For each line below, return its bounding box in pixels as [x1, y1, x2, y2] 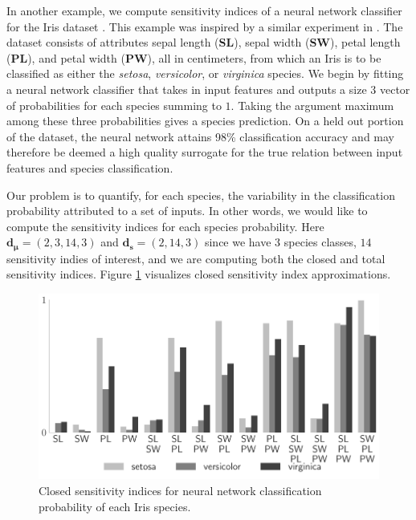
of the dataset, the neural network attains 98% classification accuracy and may [6, 128, 395, 144]
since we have [204, 234, 271, 250]
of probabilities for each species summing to [6, 96, 222, 113]
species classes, [283, 234, 357, 250]
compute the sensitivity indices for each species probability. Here [6, 217, 324, 234]
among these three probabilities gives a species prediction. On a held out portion [6, 112, 404, 129]
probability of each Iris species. [39, 498, 191, 514]
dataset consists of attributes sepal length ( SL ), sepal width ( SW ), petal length [6, 34, 401, 51]
